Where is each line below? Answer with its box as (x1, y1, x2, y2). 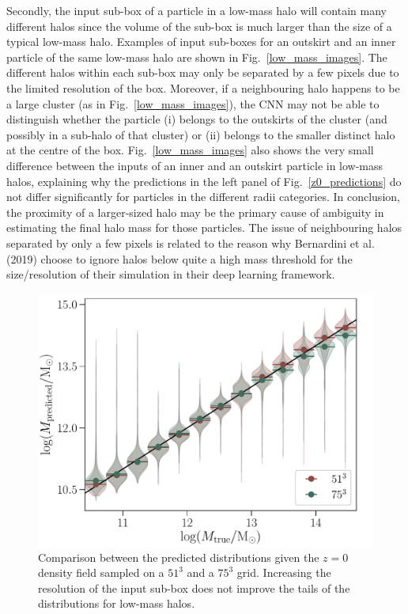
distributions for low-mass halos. (38, 595, 195, 612)
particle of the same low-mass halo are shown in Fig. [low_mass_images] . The (6, 48, 387, 65)
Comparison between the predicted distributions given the (38, 548, 319, 565)
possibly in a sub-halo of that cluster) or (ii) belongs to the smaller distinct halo (6, 126, 395, 142)
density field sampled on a (38, 564, 164, 581)
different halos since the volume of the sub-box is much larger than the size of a (6, 17, 392, 34)
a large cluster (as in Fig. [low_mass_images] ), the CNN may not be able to (6, 95, 380, 112)
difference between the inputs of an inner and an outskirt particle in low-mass (6, 157, 383, 173)
